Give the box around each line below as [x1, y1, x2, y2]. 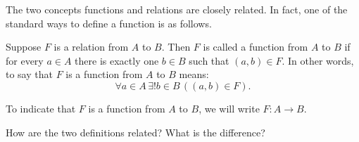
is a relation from [53, 39, 129, 54]
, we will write [199, 101, 260, 115]
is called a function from [203, 39, 308, 54]
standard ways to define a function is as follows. [6, 15, 212, 30]
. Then [161, 39, 191, 54]
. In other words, [282, 53, 354, 67]
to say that [6, 67, 53, 82]
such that [189, 53, 229, 67]
